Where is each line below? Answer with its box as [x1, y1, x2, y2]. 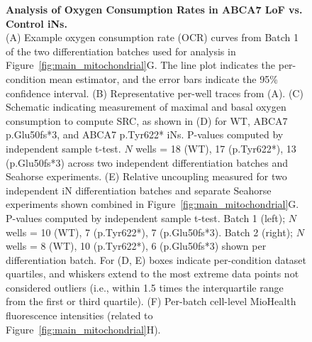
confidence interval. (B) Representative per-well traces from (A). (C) [6, 85, 303, 100]
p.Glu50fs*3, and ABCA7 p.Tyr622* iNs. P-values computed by [6, 127, 284, 142]
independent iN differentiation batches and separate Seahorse [6, 182, 272, 197]
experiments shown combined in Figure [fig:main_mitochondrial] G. [6, 197, 299, 211]
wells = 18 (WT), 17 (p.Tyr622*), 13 [135, 140, 296, 155]
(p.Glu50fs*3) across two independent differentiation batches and [6, 155, 288, 170]
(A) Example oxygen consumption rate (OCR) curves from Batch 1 [6, 30, 299, 45]
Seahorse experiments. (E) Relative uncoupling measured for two [6, 169, 287, 184]
